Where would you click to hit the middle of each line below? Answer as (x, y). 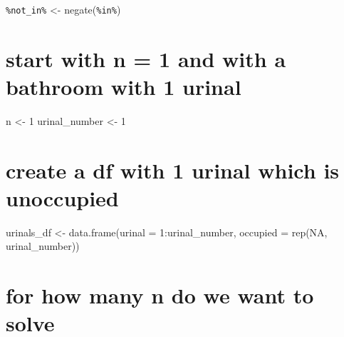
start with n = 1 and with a (146, 58)
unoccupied (62, 197)
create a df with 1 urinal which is (173, 170)
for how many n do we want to (160, 295)
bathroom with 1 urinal (124, 87)
